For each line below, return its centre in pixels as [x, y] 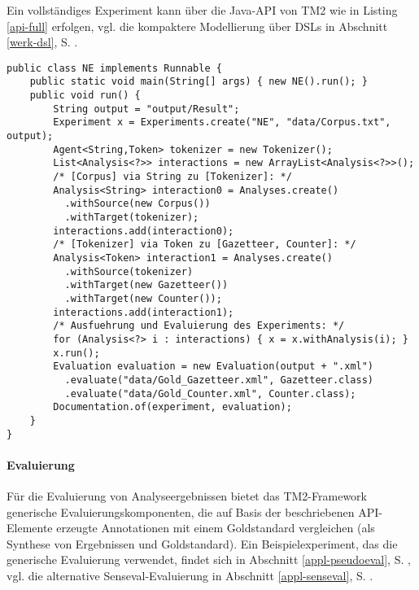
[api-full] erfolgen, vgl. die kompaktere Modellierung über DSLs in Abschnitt [197, 26]
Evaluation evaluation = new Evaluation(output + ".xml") [214, 367]
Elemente [30, 528]
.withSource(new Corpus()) [137, 204]
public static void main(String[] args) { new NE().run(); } [199, 82]
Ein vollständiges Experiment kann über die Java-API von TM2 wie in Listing [202, 10]
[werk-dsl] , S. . [42, 42]
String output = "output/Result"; [146, 109]
